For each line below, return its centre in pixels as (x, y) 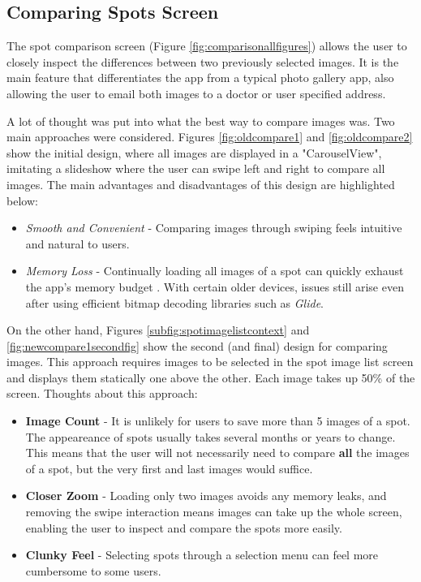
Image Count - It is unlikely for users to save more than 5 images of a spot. (218, 421)
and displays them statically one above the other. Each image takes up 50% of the (211, 377)
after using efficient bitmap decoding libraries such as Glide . (174, 302)
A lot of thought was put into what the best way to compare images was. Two (201, 121)
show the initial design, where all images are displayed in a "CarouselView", (194, 152)
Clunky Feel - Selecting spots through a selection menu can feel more (202, 555)
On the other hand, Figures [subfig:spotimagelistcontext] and (158, 330)
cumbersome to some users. (93, 570)
